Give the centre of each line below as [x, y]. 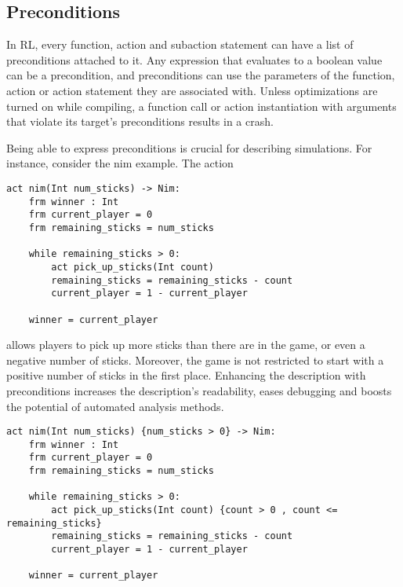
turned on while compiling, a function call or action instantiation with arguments [201, 106]
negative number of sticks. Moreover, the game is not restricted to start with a [195, 360]
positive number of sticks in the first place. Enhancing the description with [186, 375]
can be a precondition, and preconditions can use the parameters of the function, [201, 75]
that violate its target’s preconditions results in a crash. [140, 121]
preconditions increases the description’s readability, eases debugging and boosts [199, 390]
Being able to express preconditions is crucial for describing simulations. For [189, 147]
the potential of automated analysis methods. [115, 406]
